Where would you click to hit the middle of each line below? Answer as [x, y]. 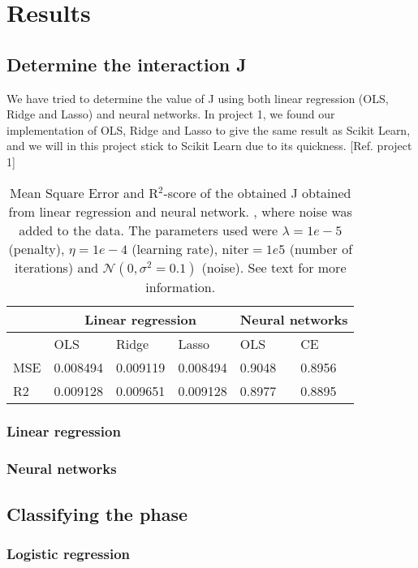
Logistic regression [69, 553]
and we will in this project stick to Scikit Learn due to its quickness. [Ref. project [209, 146]
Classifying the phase [97, 513]
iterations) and [56, 267]
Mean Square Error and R [84, 192]
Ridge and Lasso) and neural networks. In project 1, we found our [171, 114]
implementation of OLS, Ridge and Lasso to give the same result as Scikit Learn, [209, 129]
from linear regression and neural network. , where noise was [180, 211]
